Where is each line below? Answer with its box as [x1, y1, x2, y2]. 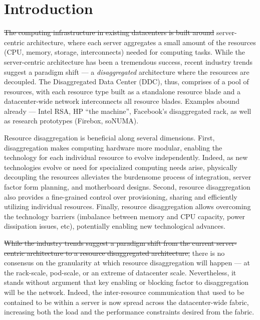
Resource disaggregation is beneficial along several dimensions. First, [4, 132, 215, 143]
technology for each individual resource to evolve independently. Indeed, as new [4, 152, 248, 163]
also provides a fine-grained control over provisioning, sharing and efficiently [4, 191, 237, 202]
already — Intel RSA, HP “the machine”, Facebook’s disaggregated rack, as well [4, 105, 251, 116]
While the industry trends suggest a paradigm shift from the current [4, 238, 214, 248]
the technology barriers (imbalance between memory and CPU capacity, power [4, 211, 245, 221]
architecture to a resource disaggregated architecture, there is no [27, 247, 225, 258]
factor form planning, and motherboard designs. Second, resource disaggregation [4, 182, 250, 192]
